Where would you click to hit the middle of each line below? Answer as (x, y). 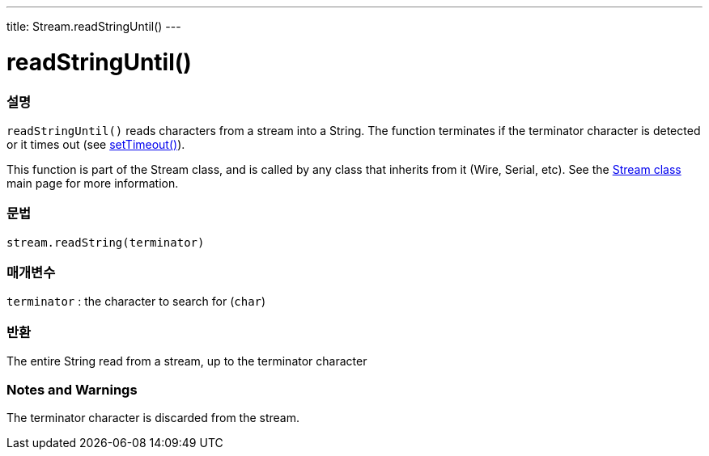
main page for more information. (93, 183)
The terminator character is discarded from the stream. (153, 417)
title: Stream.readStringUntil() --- (94, 26)
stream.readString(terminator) (106, 242)
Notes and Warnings (72, 389)
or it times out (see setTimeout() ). (96, 144)
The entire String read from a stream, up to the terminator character (187, 361)
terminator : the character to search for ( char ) (136, 302)
